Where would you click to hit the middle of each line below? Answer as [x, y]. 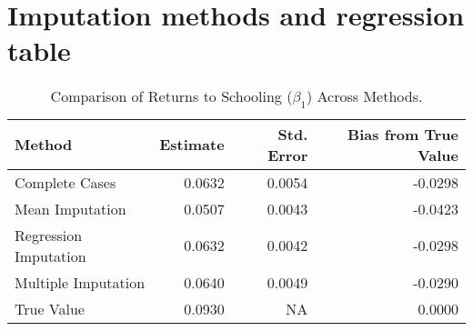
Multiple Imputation [80, 282]
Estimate [192, 144]
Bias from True [403, 134]
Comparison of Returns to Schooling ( [171, 96]
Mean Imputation [70, 208]
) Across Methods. [364, 96]
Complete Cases [65, 182]
